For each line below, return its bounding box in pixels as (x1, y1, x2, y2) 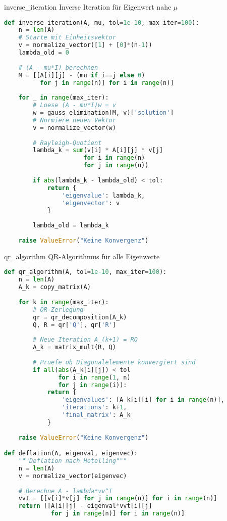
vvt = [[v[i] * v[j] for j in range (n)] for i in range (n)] (18, 495, 217, 502)
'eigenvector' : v (62, 199, 120, 207)
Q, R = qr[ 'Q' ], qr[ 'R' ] (33, 321, 116, 328)
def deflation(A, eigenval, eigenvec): (4, 450, 138, 457)
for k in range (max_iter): (18, 298, 109, 306)
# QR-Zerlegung (33, 306, 84, 313)
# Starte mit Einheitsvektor (18, 34, 116, 41)
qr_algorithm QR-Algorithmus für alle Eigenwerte (4, 251, 160, 261)
